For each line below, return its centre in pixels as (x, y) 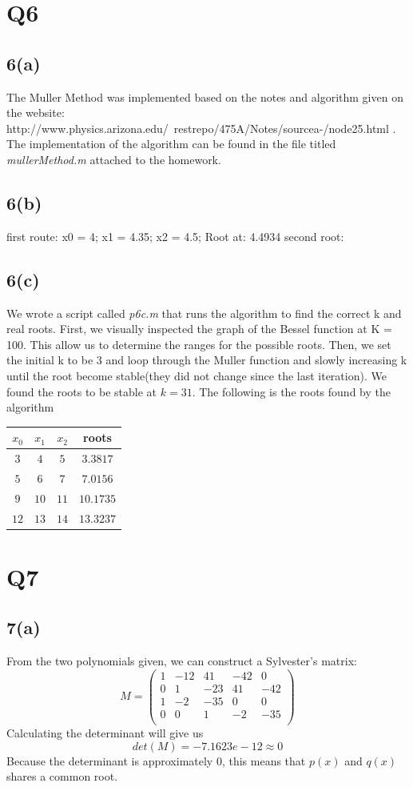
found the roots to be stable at (82, 391)
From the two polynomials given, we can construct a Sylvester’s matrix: (182, 661)
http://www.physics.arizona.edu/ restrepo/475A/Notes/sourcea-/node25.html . (201, 128)
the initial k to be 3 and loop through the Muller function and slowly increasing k (207, 360)
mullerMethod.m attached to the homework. (114, 159)
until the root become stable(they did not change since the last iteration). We (197, 375)
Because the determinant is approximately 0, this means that (156, 760)
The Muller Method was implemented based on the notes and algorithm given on (205, 96)
